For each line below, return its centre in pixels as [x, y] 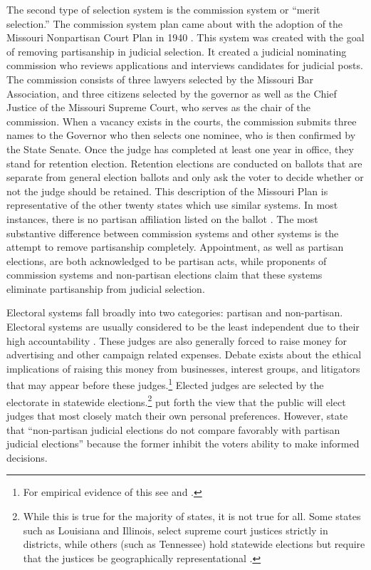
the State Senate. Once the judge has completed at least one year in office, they [180, 149]
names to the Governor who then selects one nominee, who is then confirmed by [181, 135]
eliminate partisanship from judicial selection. [106, 288]
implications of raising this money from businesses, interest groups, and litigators [183, 368]
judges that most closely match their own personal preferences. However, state [177, 415]
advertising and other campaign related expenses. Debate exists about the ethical [184, 354]
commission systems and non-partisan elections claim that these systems [164, 275]
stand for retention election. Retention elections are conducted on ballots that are [184, 163]
